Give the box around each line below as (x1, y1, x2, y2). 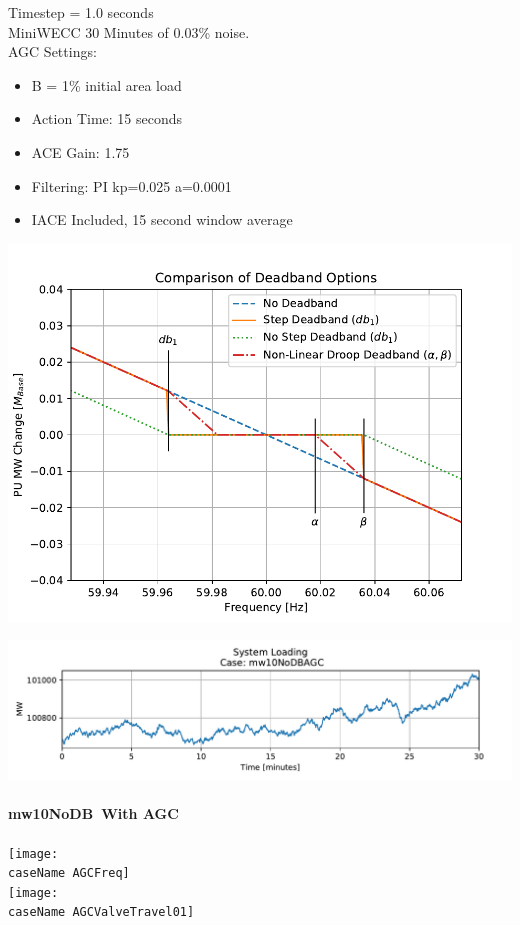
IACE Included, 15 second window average (31, 209, 293, 230)
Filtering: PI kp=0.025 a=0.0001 (31, 175, 232, 196)
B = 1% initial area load (31, 74, 182, 95)
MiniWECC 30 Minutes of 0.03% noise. (8, 21, 250, 42)
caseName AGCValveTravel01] (8, 905, 195, 920)
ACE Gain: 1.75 (31, 141, 130, 162)
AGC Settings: (8, 41, 97, 62)
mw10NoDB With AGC (8, 803, 179, 824)
